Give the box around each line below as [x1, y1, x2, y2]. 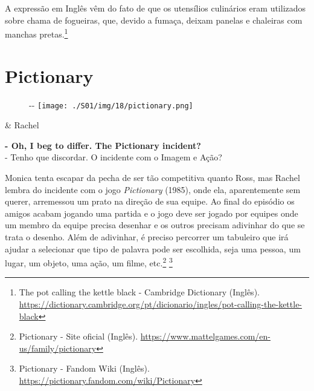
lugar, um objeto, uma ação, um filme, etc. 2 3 [5, 255, 173, 269]
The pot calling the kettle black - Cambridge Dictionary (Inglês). [19, 286, 260, 298]
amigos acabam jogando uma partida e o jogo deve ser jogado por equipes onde [5, 206, 298, 219]
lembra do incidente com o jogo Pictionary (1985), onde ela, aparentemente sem [5, 183, 301, 195]
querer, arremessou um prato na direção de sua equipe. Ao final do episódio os [5, 195, 295, 208]
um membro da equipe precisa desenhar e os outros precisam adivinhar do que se [5, 218, 305, 231]
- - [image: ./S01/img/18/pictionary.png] [29, 98, 193, 111]
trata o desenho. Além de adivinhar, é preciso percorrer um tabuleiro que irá [5, 230, 289, 243]
